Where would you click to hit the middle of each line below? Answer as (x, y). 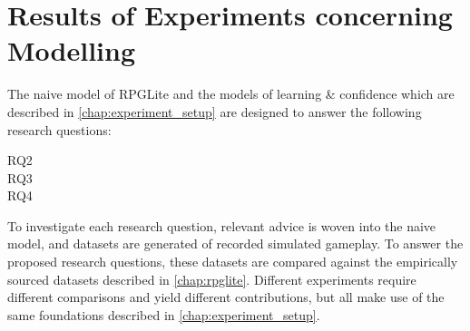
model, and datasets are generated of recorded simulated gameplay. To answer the (235, 243)
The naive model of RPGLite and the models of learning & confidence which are (231, 94)
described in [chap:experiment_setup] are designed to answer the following (215, 111)
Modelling (72, 50)
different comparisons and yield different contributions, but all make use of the (226, 297)
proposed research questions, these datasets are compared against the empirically (233, 262)
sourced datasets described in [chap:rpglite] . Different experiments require (212, 279)
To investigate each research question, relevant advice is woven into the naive (222, 225)
